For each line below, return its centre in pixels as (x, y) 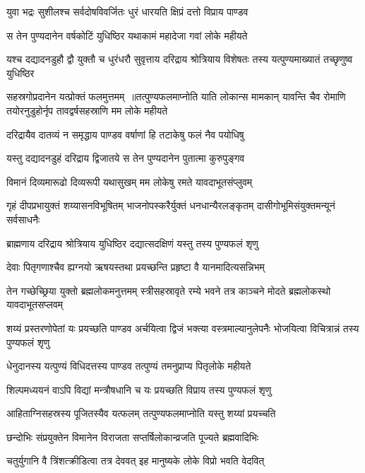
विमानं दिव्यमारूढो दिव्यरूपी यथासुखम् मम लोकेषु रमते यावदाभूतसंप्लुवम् (130, 181)
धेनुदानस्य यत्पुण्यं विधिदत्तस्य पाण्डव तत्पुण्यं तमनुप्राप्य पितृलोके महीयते (129, 366)
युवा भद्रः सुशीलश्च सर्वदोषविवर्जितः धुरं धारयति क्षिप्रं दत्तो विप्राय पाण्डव (127, 11)
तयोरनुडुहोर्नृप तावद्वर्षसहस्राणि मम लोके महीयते (87, 110)
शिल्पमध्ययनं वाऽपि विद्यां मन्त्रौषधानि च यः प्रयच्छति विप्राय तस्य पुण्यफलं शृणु (139, 389)
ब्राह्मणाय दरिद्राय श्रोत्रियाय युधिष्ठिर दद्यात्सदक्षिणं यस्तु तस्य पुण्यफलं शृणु (132, 243)
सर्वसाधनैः (23, 219)
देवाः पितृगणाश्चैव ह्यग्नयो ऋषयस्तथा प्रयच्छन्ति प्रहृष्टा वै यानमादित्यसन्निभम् (136, 267)
